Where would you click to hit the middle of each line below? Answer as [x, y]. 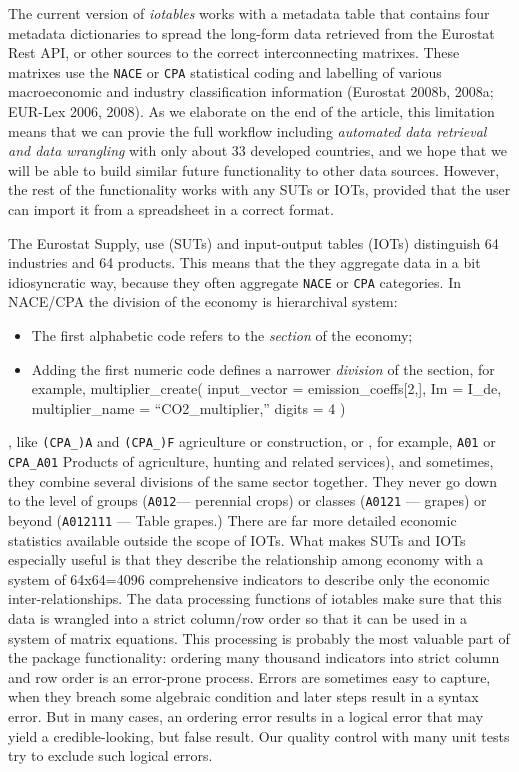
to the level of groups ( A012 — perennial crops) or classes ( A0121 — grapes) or [247, 500]
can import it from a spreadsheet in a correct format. [171, 209]
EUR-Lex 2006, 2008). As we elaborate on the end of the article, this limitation [251, 111]
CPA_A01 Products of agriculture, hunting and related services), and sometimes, [251, 461]
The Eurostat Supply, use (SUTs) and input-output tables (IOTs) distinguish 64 [253, 242]
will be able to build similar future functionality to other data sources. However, [254, 169]
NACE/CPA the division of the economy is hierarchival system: [203, 301]
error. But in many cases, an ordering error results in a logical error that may [246, 715]
